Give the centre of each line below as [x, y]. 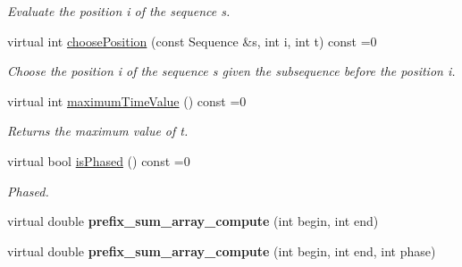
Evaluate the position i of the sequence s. [119, 11]
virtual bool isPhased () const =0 [99, 160]
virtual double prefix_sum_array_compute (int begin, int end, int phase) [222, 250]
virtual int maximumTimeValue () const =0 [127, 100]
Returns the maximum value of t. [98, 131]
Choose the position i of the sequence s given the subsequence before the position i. [231, 71]
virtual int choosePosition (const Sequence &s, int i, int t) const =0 [192, 41]
